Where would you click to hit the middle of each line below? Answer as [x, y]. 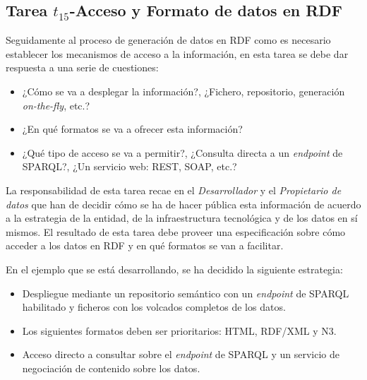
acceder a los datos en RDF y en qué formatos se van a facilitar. [145, 245]
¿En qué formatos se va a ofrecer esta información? [132, 129]
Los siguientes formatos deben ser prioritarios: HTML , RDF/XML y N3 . [179, 330]
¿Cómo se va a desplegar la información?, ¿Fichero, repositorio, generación [183, 91]
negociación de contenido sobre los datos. [111, 368]
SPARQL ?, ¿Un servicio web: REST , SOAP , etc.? [130, 166]
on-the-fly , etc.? [56, 105]
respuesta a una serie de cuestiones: [82, 67]
